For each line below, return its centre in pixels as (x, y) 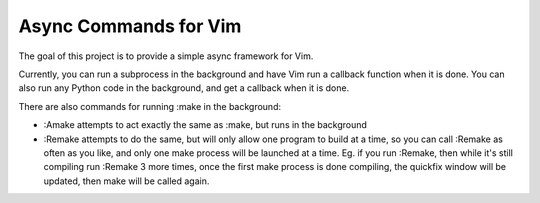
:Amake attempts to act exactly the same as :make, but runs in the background (205, 125)
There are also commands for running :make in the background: (150, 106)
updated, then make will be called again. (126, 181)
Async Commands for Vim (130, 26)
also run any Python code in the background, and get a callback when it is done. (184, 88)
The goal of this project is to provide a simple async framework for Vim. (166, 56)
